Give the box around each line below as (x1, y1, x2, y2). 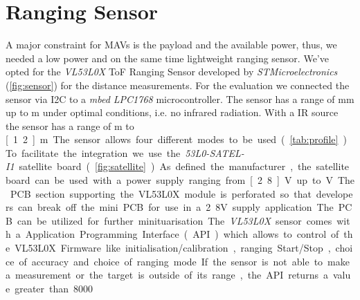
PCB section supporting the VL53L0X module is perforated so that (10, 186, 312, 200)
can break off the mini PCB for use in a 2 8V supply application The (18, 200, 334, 214)
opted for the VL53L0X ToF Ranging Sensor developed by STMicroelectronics (6, 64, 338, 79)
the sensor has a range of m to (6, 118, 134, 133)
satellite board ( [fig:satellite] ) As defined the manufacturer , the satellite (19, 159, 350, 174)
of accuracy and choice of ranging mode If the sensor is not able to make (19, 254, 350, 268)
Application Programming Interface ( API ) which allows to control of (25, 227, 339, 241)
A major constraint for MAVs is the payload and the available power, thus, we (6, 37, 337, 52)
